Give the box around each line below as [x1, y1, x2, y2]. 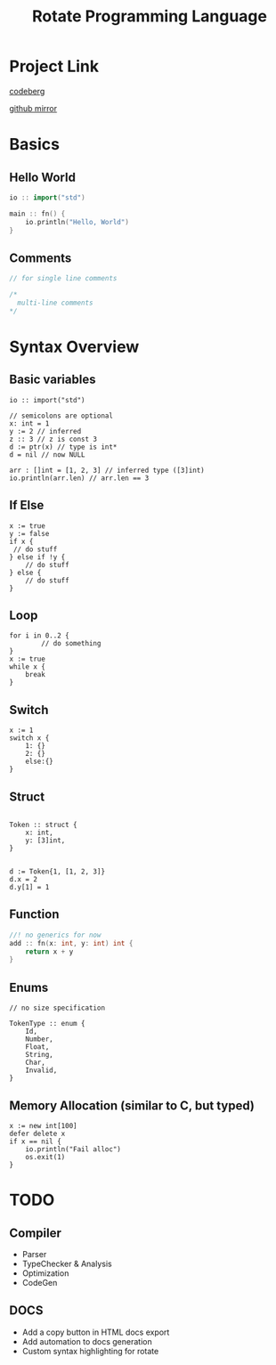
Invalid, [25, 1066, 58, 1075]
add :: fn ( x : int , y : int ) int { [9, 938, 134, 947]
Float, [25, 1043, 50, 1052]
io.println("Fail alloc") [25, 1144, 122, 1154]
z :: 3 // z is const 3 [9, 435, 98, 443]
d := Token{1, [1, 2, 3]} [9, 867, 105, 876]
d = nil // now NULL [9, 450, 86, 459]
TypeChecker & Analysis [21, 1258, 113, 1269]
